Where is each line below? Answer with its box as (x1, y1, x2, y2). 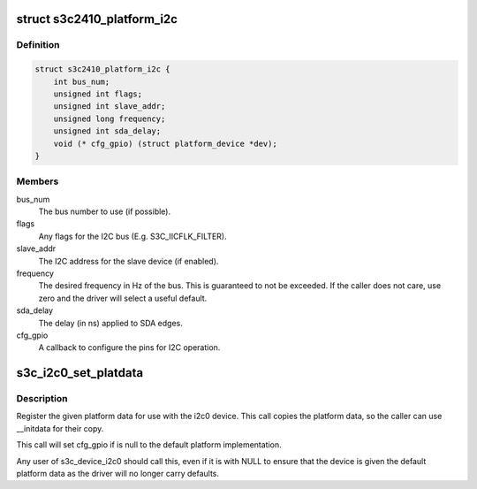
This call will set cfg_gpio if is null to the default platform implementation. (16, 439, 282, 450)
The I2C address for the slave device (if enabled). (38, 256, 219, 266)
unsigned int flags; (53, 88, 143, 99)
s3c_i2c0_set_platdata (16, 365, 144, 380)
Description (16, 393, 68, 405)
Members (16, 175, 59, 187)
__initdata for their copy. (16, 423, 104, 433)
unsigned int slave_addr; (53, 102, 166, 111)
